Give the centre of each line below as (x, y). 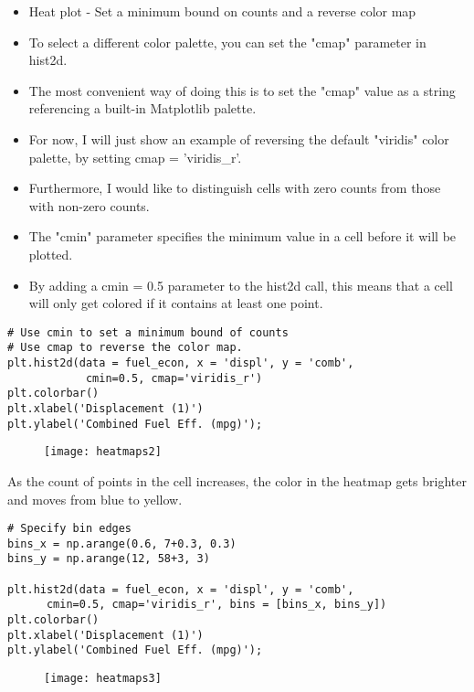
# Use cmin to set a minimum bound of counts (148, 332)
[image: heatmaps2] (103, 452)
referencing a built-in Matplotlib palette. (142, 108)
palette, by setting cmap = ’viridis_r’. (135, 157)
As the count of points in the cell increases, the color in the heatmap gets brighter (237, 480)
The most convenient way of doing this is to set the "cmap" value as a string (242, 90)
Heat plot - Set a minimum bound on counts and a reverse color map (222, 11)
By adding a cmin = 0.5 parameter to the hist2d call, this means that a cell (241, 285)
